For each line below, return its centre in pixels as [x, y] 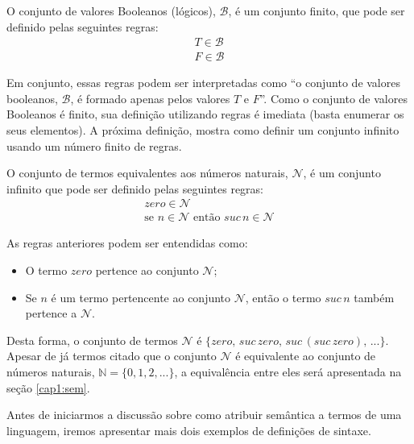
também [374, 297]
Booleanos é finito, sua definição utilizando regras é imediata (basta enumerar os [205, 114]
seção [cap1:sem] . [48, 387]
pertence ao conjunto [147, 270]
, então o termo [283, 297]
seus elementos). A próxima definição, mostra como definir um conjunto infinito [203, 130]
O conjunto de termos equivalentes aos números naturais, [147, 173]
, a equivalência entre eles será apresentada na [288, 372]
